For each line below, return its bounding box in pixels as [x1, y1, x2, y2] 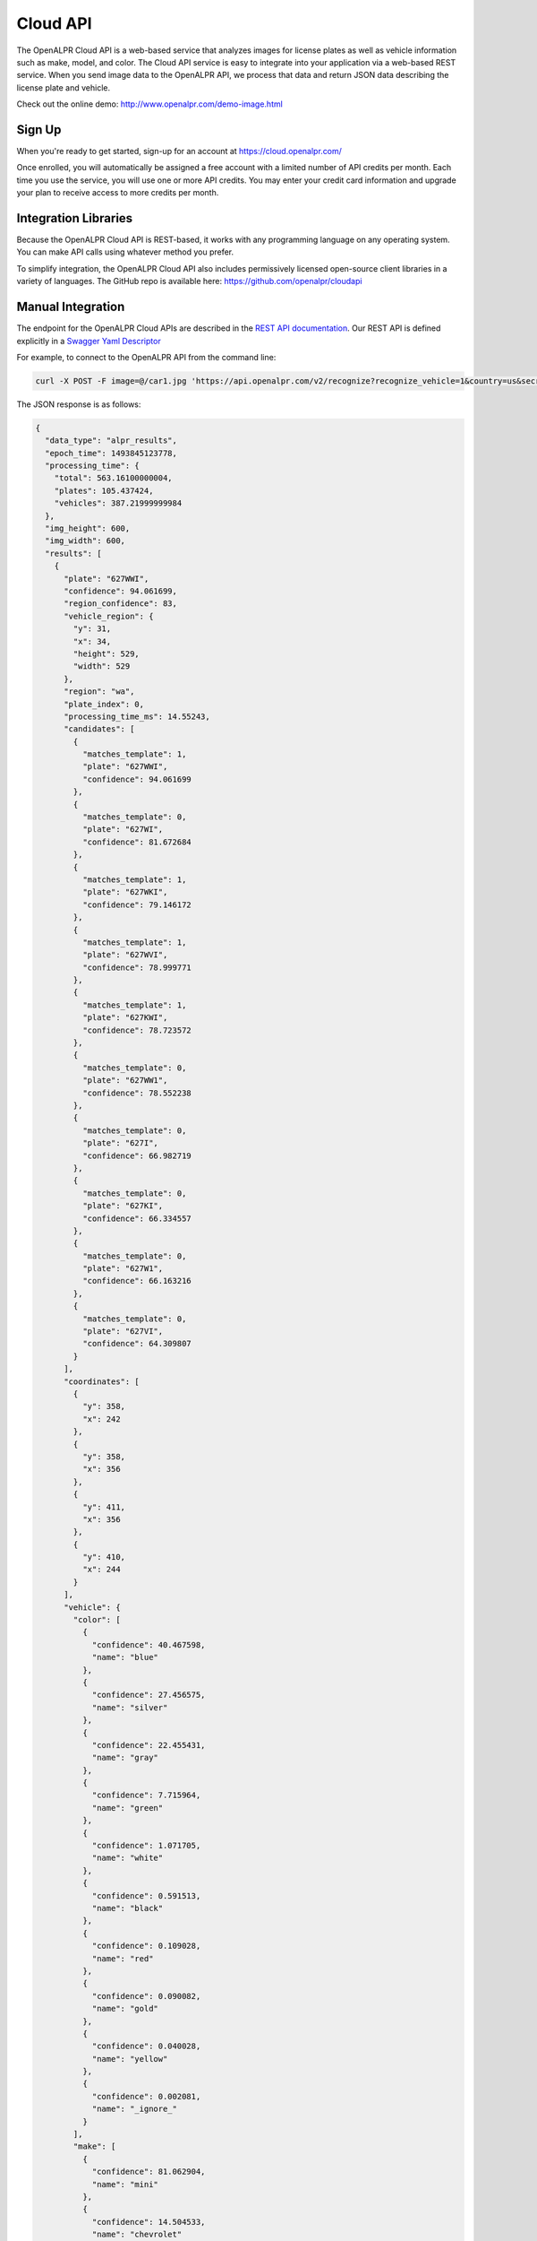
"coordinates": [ [64, 1376, 141, 1387]
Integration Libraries [16, 211, 133, 226]
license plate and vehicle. [16, 82, 111, 93]
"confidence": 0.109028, [91, 1941, 201, 1951]
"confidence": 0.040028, [91, 2041, 201, 2052]
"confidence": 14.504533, [91, 2217, 206, 2227]
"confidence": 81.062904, [91, 2167, 206, 2177]
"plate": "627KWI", [81, 1013, 168, 1023]
